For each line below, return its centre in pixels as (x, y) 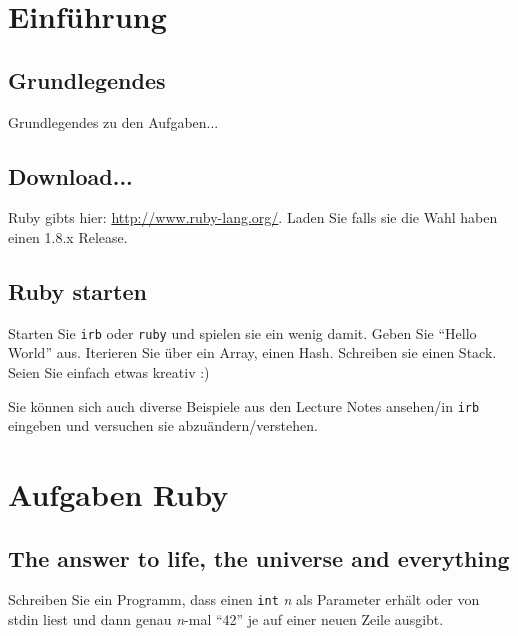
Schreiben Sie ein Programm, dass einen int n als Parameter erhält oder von (244, 599)
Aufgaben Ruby (118, 494)
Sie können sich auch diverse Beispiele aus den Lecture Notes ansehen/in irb (244, 405)
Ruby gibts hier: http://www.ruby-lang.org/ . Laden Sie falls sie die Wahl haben (253, 217)
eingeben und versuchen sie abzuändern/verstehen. (163, 425)
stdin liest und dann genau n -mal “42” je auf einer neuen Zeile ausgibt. (226, 619)
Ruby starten (77, 290)
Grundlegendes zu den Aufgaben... (113, 121)
